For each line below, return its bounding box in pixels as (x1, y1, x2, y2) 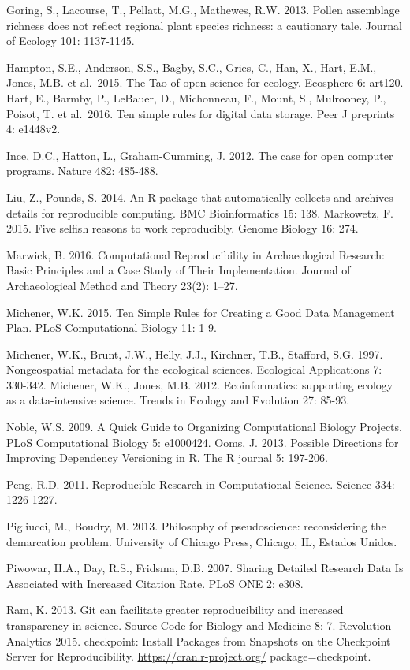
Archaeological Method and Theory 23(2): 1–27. (6, 277, 238, 293)
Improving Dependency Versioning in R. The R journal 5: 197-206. (6, 449, 328, 466)
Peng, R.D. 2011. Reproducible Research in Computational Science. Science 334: (6, 475, 395, 492)
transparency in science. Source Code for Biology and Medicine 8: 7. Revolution (6, 617, 392, 633)
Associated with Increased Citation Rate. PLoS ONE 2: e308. (6, 575, 304, 591)
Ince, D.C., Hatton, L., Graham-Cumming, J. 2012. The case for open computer (6, 147, 393, 163)
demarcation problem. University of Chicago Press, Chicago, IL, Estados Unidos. (6, 533, 397, 549)
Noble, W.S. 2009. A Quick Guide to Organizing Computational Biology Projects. (6, 419, 402, 435)
